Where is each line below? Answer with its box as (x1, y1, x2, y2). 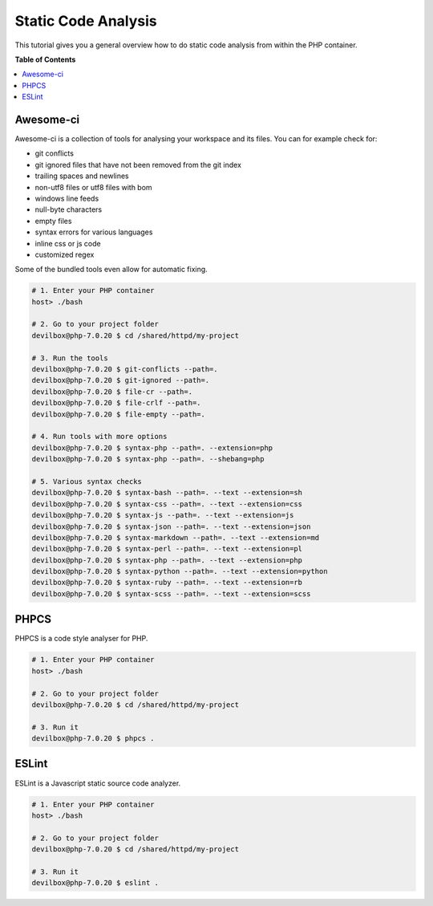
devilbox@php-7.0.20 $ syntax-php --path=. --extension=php (31, 443, 273, 453)
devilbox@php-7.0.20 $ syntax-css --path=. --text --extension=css (31, 499, 303, 509)
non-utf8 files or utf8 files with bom (34, 182, 152, 192)
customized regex (34, 250, 95, 259)
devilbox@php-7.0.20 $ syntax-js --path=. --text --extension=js (31, 510, 294, 520)
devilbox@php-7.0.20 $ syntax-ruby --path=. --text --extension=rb (31, 578, 303, 587)
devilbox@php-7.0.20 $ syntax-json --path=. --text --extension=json (31, 522, 311, 531)
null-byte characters (34, 205, 103, 214)
